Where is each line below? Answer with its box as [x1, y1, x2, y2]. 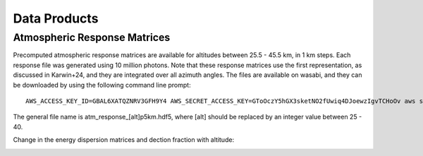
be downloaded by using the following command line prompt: [13, 80, 191, 89]
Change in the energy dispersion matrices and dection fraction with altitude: [13, 136, 235, 144]
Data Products [13, 11, 99, 26]
